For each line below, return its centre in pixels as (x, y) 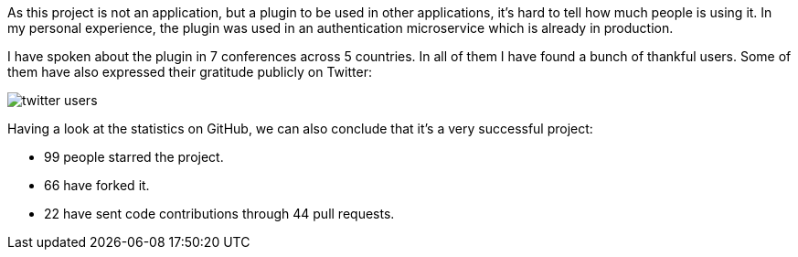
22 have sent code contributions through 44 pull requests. (219, 214)
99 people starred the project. (134, 157)
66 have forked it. (97, 185)
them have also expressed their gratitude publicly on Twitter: (190, 72)
